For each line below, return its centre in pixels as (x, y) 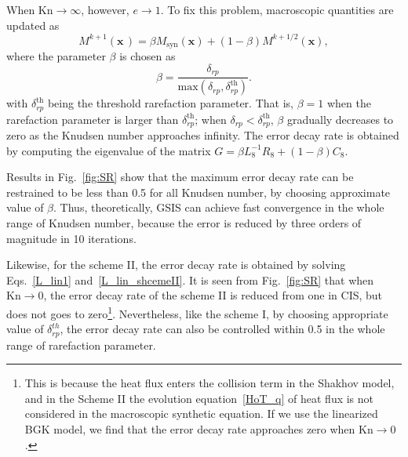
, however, (105, 9)
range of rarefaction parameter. (81, 345)
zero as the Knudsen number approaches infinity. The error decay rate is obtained (203, 134)
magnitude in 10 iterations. (71, 238)
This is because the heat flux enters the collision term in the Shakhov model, (209, 383)
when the (349, 103)
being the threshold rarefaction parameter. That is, (170, 103)
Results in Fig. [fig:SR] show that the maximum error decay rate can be (180, 177)
